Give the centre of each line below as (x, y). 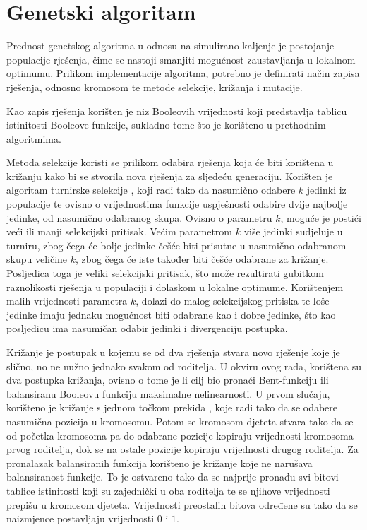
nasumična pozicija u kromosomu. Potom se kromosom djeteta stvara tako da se (180, 421)
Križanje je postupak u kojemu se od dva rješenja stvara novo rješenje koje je (173, 352)
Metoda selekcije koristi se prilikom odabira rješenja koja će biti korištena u (170, 162)
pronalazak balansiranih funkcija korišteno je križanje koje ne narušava (160, 463)
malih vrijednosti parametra (67, 301)
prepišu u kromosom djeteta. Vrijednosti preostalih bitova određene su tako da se (182, 504)
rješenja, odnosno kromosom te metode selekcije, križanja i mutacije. (155, 87)
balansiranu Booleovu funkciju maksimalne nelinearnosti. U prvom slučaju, (168, 393)
